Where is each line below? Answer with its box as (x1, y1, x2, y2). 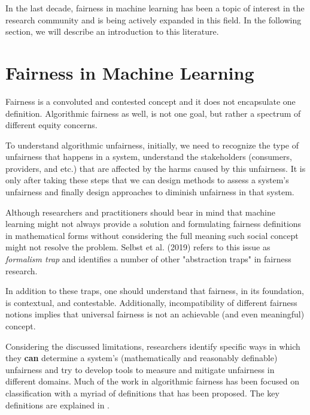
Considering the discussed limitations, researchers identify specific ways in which (5, 340, 300, 352)
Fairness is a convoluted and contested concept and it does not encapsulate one (5, 95, 296, 107)
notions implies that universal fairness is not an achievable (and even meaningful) (5, 308, 305, 320)
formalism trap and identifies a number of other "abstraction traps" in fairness (5, 253, 291, 265)
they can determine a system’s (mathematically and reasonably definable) (5, 352, 278, 364)
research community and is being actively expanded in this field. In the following (5, 13, 302, 26)
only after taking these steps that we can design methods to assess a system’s (5, 174, 289, 186)
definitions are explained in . (5, 398, 110, 411)
